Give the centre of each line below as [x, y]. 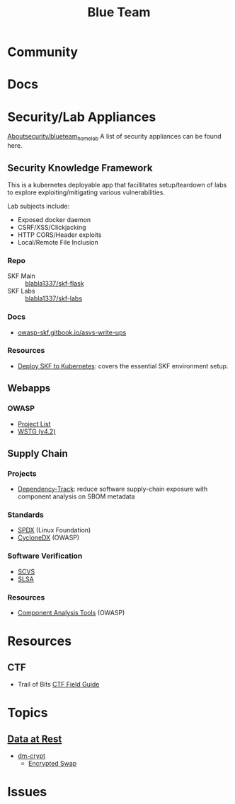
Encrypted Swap [52, 764]
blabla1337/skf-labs [54, 298]
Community [43, 52]
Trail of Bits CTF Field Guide [58, 684]
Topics [28, 713]
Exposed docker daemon [54, 219]
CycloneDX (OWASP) [48, 537]
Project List [34, 424]
